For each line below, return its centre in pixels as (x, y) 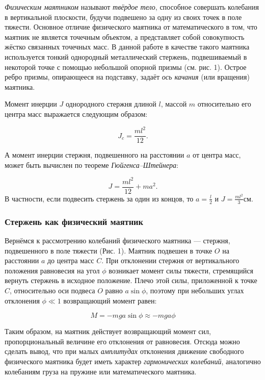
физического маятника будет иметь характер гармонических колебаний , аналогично (133, 361)
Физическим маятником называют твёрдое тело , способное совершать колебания (132, 7)
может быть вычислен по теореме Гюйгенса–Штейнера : (91, 164)
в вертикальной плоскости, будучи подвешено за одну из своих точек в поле (123, 17)
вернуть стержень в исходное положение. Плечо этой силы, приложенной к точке (131, 280)
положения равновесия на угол (52, 270)
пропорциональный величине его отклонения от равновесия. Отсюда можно (122, 341)
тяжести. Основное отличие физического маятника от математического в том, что (131, 27)
